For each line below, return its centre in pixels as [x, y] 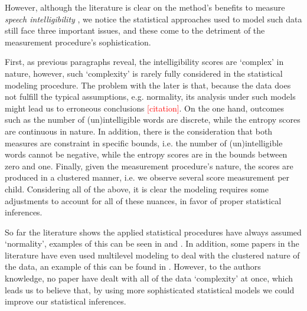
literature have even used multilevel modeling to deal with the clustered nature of [152, 255]
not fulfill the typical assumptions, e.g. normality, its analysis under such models [150, 96]
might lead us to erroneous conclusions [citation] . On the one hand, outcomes [144, 108]
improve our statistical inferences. [66, 301]
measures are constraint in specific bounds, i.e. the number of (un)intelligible [144, 143]
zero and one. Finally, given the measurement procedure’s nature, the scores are [149, 166]
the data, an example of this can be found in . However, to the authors [133, 266]
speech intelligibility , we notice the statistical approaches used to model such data [153, 19]
